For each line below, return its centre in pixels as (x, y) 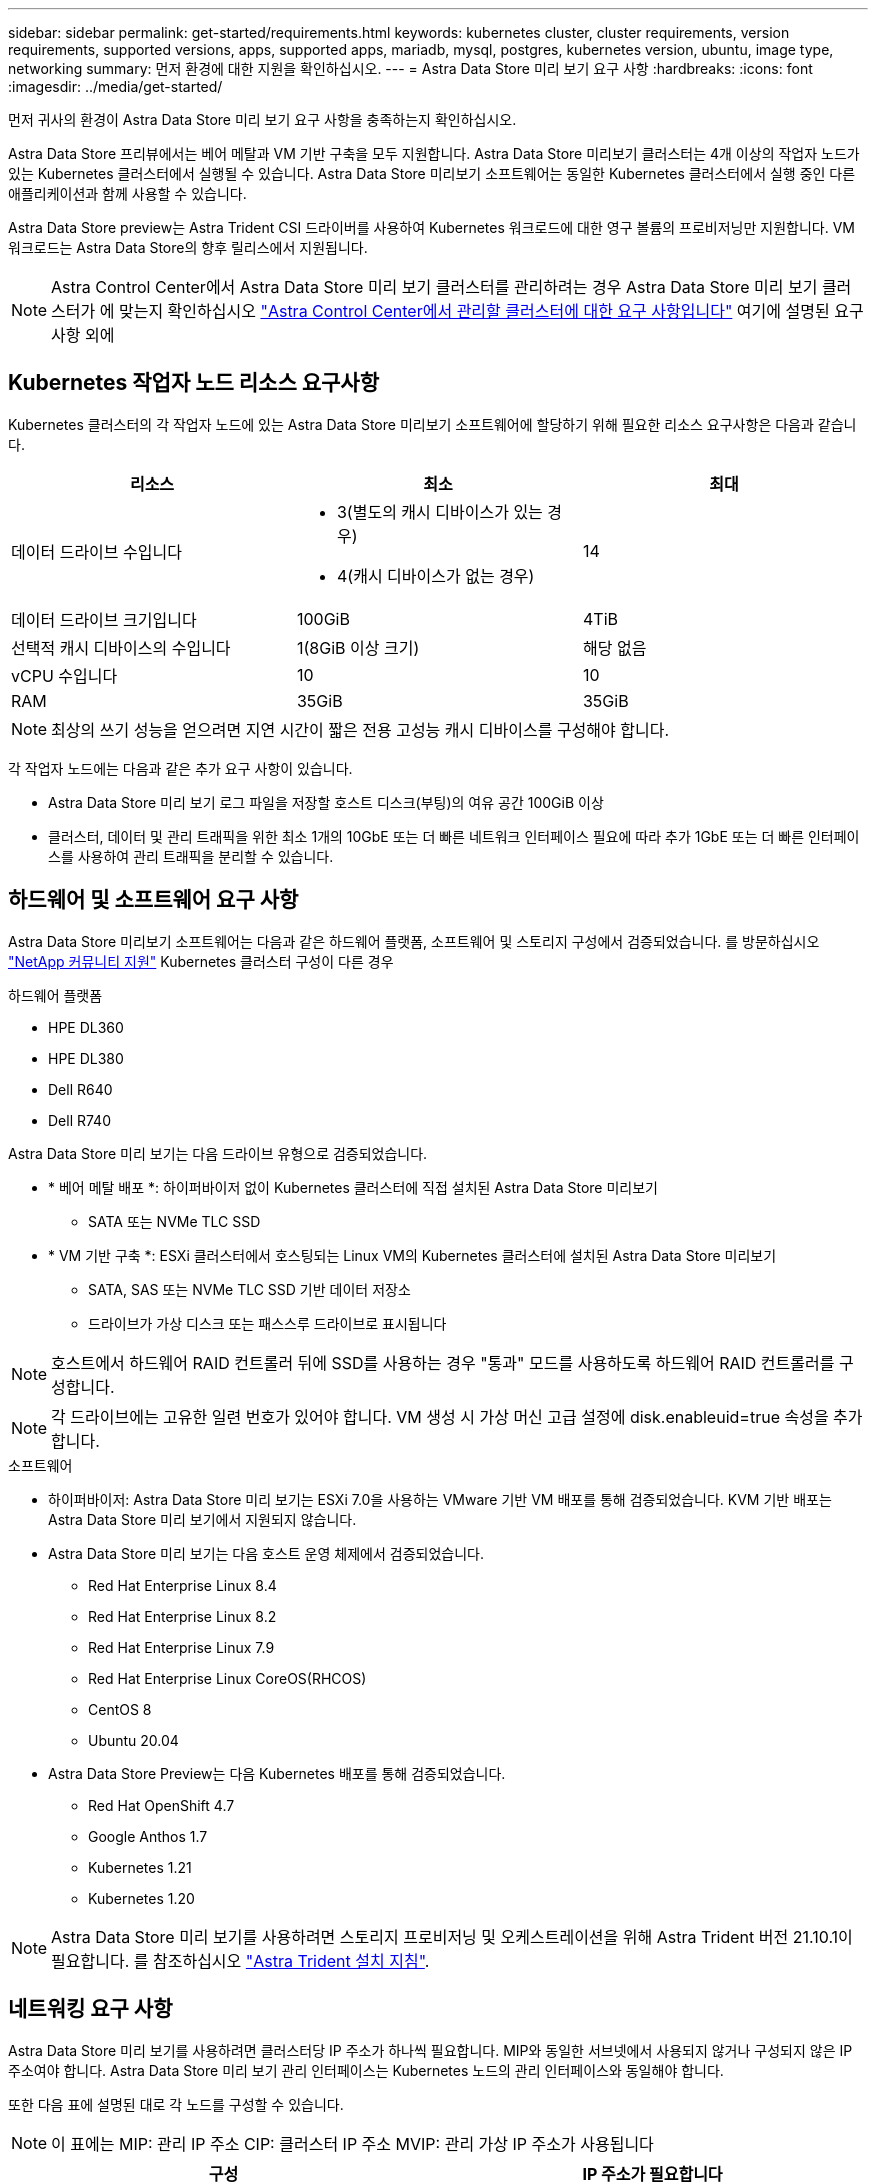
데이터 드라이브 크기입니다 (104, 619)
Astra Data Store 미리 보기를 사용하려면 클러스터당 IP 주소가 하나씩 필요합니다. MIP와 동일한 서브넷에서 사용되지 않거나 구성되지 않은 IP (430, 2050)
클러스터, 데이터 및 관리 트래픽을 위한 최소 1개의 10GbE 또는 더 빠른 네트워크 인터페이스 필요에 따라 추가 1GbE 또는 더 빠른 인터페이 (454, 836)
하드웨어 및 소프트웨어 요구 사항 (153, 900)
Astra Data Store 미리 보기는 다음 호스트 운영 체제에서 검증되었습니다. (266, 1553)
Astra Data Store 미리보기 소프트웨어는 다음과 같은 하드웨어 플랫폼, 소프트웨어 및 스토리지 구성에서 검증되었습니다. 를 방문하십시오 (414, 941)
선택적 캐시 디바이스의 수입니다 (121, 647)
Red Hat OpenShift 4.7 (161, 1805)
